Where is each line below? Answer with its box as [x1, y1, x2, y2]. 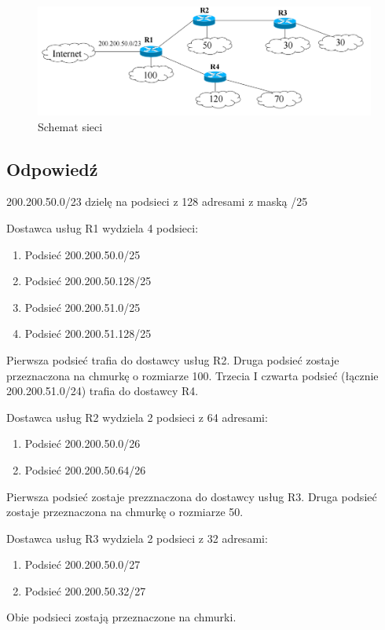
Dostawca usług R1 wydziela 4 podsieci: [6, 219, 199, 236]
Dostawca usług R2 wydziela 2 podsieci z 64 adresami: [6, 408, 268, 425]
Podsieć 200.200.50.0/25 [24, 246, 141, 262]
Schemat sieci [38, 118, 103, 134]
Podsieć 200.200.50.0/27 [24, 556, 141, 573]
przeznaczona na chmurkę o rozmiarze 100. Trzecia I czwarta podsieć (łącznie [6, 367, 379, 383]
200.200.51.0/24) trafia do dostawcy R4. [6, 383, 199, 399]
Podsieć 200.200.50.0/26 [24, 435, 141, 452]
